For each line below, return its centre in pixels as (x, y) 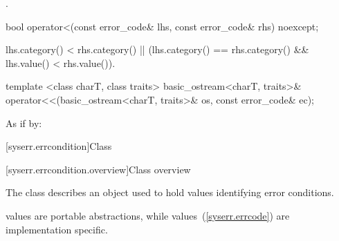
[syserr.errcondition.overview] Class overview (98, 169)
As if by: (24, 123)
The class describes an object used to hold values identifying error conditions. (170, 192)
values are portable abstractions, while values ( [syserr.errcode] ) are (148, 215)
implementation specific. (57, 229)
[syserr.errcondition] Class (59, 146)
